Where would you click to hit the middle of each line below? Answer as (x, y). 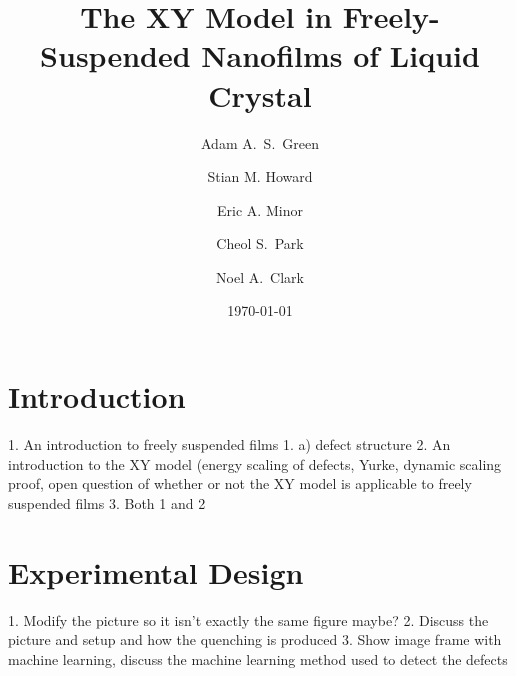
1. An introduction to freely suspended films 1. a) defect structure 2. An (229, 444)
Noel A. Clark (260, 276)
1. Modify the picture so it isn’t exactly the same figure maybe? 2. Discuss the (248, 619)
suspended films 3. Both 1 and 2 (107, 502)
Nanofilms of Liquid (340, 55)
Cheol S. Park (260, 243)
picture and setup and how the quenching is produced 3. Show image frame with (255, 639)
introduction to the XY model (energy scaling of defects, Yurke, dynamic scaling (255, 463)
